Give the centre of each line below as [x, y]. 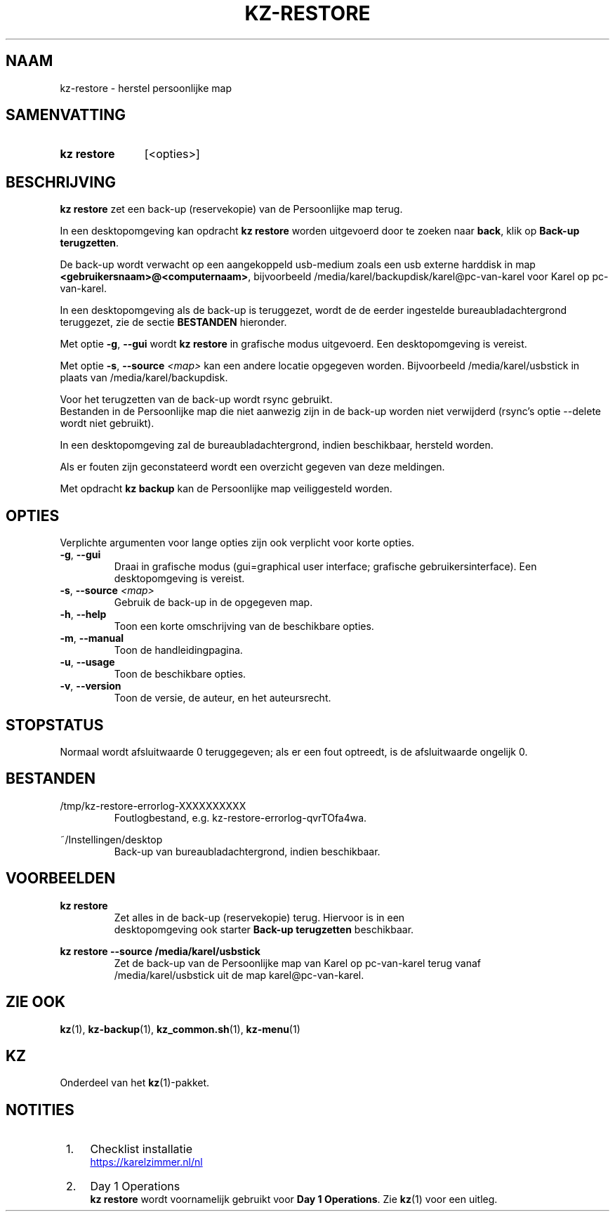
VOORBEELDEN [61, 879]
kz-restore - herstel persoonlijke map [146, 88]
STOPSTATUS [55, 725]
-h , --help [83, 614]
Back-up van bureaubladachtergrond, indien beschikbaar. [247, 851]
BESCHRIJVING [61, 182]
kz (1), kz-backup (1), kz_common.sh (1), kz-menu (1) [180, 1029]
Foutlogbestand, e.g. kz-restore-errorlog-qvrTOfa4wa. [240, 817]
